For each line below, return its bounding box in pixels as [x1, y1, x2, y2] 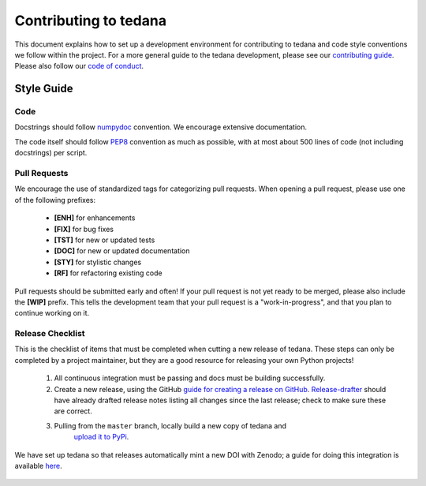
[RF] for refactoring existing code [54, 268, 163, 278]
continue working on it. [14, 308, 90, 318]
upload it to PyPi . [73, 432, 129, 442]
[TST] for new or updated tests [54, 235, 155, 245]
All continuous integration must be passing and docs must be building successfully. [54, 373, 326, 383]
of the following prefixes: [14, 195, 96, 204]
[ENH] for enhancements [54, 213, 136, 222]
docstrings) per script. [14, 148, 88, 158]
